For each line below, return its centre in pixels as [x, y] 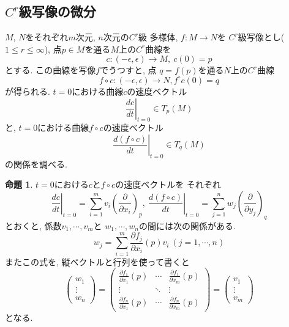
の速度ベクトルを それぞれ [168, 184]
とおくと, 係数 [33, 225]
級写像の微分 [57, 11]
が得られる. [28, 91]
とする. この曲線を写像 [51, 70]
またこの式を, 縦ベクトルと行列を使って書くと [97, 261]
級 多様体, [158, 37]
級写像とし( [261, 37]
